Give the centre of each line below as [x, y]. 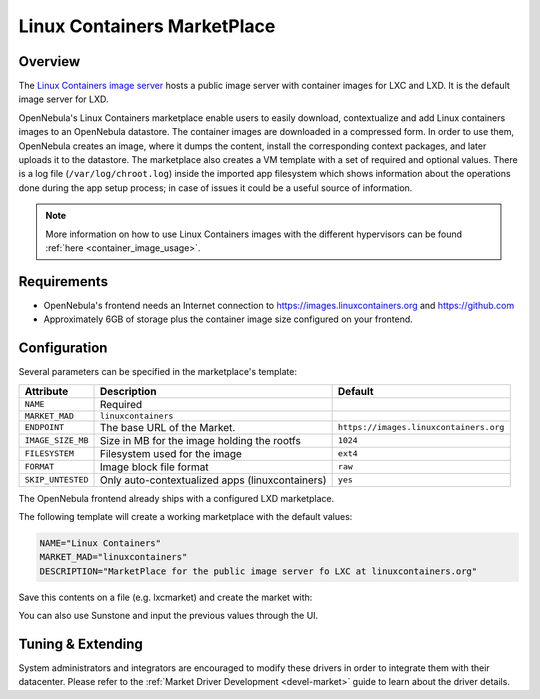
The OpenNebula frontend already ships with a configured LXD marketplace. [176, 498]
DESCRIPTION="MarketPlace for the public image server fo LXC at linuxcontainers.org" [258, 571]
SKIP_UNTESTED [56, 480]
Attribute [46, 391]
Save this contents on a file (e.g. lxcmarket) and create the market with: [165, 597]
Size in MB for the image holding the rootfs [200, 440]
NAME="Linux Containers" [100, 543]
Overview [49, 61]
